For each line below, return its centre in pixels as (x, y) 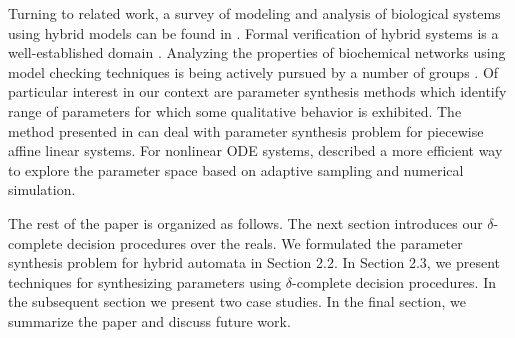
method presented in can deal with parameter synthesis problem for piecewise (246, 130)
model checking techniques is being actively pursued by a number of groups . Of (253, 71)
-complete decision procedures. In (394, 281)
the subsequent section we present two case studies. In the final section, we (237, 301)
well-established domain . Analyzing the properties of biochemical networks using (257, 52)
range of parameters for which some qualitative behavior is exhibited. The (235, 110)
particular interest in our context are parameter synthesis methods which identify (257, 91)
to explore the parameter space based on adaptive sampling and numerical (236, 169)
